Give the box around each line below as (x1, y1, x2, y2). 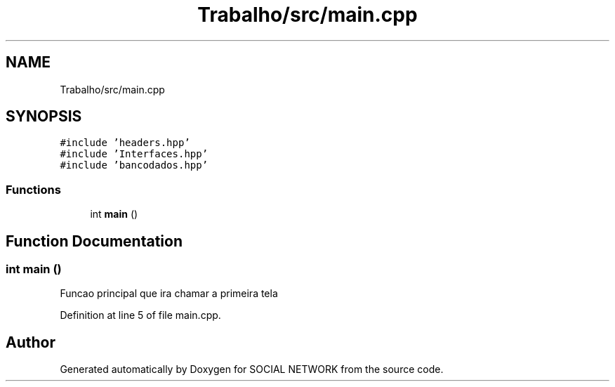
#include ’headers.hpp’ (60, 137, 190, 149)
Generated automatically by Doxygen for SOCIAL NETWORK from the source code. (60, 363, 444, 376)
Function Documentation (6, 232, 183, 250)
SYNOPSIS (6, 107, 82, 126)
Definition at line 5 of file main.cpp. (60, 309, 221, 322)
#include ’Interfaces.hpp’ (60, 148, 209, 160)
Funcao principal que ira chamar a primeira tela (60, 287, 278, 300)
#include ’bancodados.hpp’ (60, 159, 209, 171)
